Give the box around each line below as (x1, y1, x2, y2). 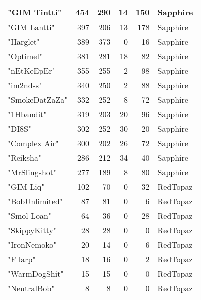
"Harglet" (8, 36, 40, 47)
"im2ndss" (8, 79, 42, 91)
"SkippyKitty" (8, 224, 56, 236)
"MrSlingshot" (8, 166, 57, 178)
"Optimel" (8, 50, 42, 62)
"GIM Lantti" (8, 21, 55, 33)
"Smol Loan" (8, 210, 51, 221)
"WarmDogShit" (8, 268, 64, 279)
